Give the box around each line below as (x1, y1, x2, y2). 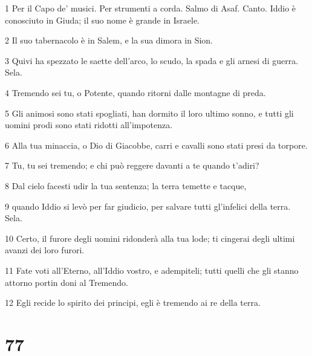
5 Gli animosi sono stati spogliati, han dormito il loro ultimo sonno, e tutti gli (5, 106, 294, 119)
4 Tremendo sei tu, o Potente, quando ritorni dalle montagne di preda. (5, 86, 266, 99)
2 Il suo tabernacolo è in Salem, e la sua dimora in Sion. (5, 34, 213, 47)
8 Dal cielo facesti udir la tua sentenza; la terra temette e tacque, (5, 179, 247, 192)
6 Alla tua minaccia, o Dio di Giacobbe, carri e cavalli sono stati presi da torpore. (5, 138, 308, 151)
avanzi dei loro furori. (5, 244, 85, 256)
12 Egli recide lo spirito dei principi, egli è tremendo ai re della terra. (5, 296, 261, 309)
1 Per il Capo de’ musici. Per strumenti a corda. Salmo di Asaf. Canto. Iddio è (5, 2, 296, 14)
